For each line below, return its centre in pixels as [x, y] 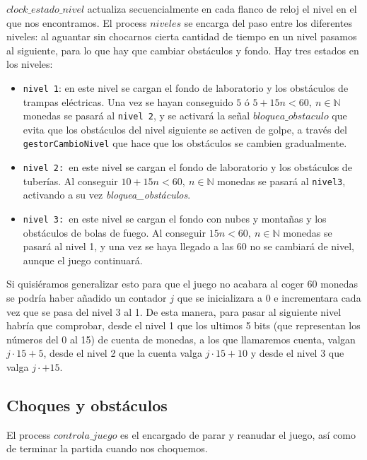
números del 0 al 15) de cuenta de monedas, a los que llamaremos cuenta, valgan [181, 339]
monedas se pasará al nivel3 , [281, 181]
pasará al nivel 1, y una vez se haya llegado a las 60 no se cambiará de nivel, [188, 246]
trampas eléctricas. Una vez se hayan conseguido [128, 101]
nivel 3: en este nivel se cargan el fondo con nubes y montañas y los [175, 219]
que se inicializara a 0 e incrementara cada [269, 298]
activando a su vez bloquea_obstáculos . [107, 195]
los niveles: [30, 64]
